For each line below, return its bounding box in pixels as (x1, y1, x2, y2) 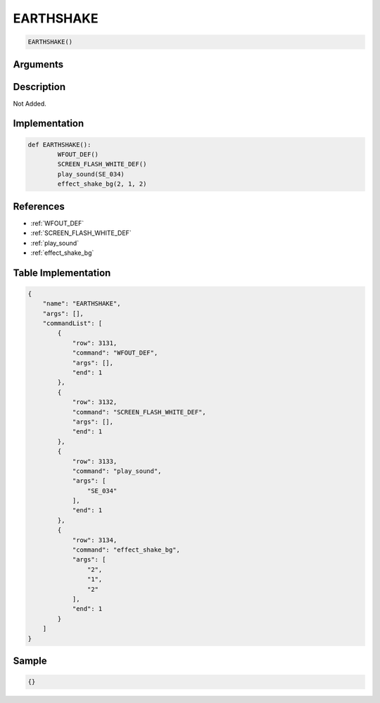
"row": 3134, (72, 536, 118, 544)
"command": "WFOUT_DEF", (72, 349, 158, 357)
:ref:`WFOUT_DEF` (30, 219, 84, 227)
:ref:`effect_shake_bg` (30, 248, 94, 257)
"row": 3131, (72, 338, 118, 347)
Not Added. (13, 99, 47, 108)
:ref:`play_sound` (30, 239, 80, 247)
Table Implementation (13, 267, 111, 279)
